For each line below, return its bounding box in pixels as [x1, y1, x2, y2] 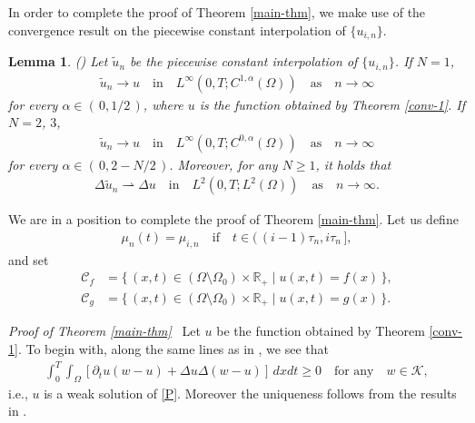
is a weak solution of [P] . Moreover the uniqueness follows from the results [44, 383, 457, 402]
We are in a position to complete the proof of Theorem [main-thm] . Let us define [8, 210, 459, 229]
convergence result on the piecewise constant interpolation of [8, 20, 346, 39]
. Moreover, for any [169, 154, 278, 173]
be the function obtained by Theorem [216, 321, 425, 340]
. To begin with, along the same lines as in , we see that [17, 339, 329, 358]
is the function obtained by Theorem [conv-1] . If [199, 94, 465, 113]
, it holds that [315, 154, 391, 173]
